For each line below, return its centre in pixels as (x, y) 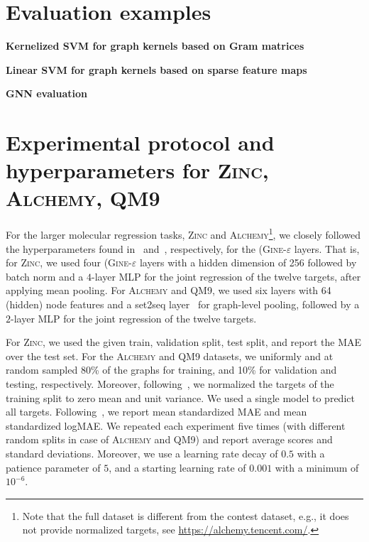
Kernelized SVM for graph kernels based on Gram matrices (155, 46)
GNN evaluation (46, 93)
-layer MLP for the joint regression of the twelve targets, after (226, 276)
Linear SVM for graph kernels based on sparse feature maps (156, 69)
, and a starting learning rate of (177, 467)
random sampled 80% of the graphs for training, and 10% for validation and (171, 370)
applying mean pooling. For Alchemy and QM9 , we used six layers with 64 (169, 290)
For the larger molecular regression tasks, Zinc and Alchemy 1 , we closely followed (183, 234)
